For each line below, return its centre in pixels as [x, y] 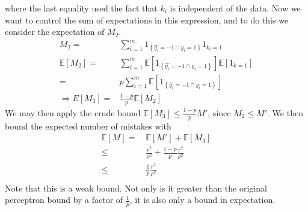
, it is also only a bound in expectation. [202, 200]
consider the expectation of [55, 32]
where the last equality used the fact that [81, 8]
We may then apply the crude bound [73, 112]
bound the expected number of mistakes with [88, 126]
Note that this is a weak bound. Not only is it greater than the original [136, 188]
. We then [285, 112]
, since [219, 112]
